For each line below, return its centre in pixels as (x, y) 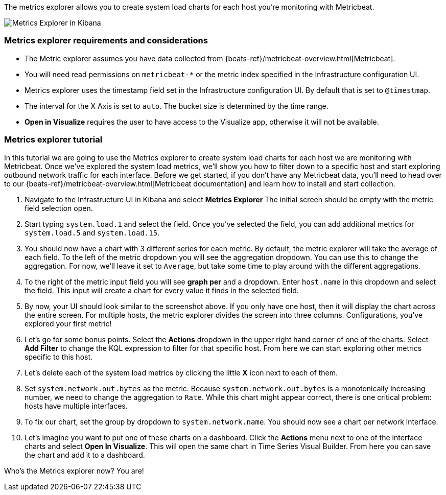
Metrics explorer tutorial (53, 140)
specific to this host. (59, 357)
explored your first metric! (68, 323)
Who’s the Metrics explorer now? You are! (74, 470)
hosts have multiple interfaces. (76, 406)
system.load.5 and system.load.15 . (92, 232)
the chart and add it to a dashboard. (85, 455)
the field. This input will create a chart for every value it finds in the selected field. (162, 290)
